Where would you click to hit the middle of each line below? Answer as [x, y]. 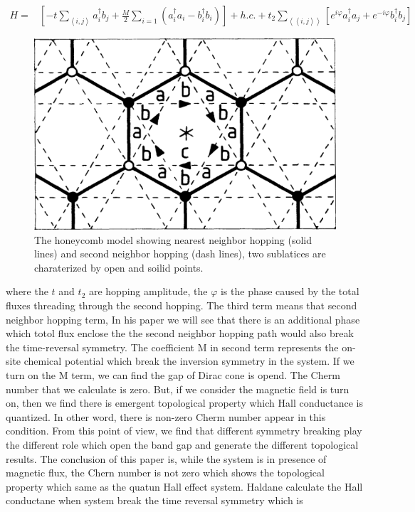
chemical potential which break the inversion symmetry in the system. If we [189, 361]
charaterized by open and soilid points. [119, 267]
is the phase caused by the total [290, 291]
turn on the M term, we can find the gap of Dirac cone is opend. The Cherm [173, 375]
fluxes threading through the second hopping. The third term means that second [182, 305]
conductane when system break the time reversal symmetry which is [154, 500]
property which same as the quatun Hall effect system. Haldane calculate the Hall [184, 486]
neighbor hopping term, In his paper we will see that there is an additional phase [183, 319]
